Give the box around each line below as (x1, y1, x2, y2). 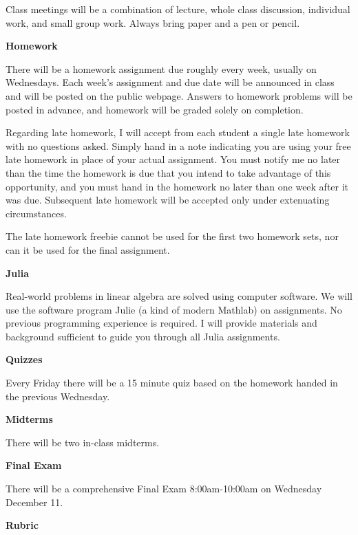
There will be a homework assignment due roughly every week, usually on (6, 61, 317, 76)
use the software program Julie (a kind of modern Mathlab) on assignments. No (6, 302, 342, 316)
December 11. (6, 494, 63, 509)
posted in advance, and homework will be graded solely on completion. (6, 102, 304, 116)
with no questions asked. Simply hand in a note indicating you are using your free (6, 138, 351, 153)
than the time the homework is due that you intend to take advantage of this (6, 165, 331, 179)
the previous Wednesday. (6, 389, 110, 403)
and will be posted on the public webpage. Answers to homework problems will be (6, 88, 352, 102)
